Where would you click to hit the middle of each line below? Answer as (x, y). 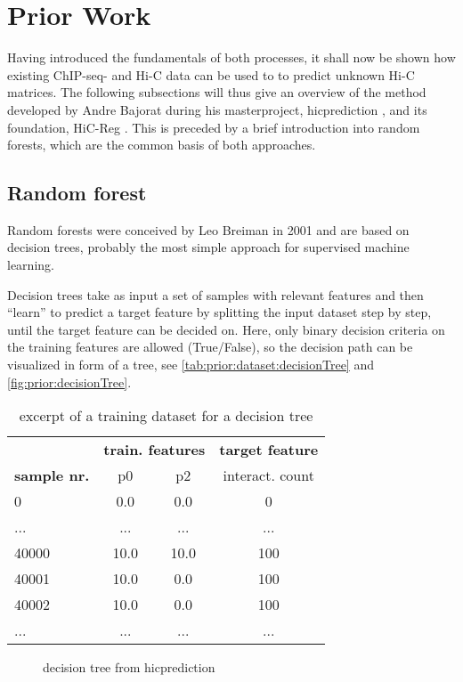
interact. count (268, 475)
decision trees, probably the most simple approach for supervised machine (208, 247)
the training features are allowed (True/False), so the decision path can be (210, 347)
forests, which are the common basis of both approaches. (162, 145)
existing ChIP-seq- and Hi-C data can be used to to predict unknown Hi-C (211, 74)
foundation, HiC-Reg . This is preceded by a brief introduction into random (214, 127)
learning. (31, 265)
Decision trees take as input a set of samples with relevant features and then (215, 294)
